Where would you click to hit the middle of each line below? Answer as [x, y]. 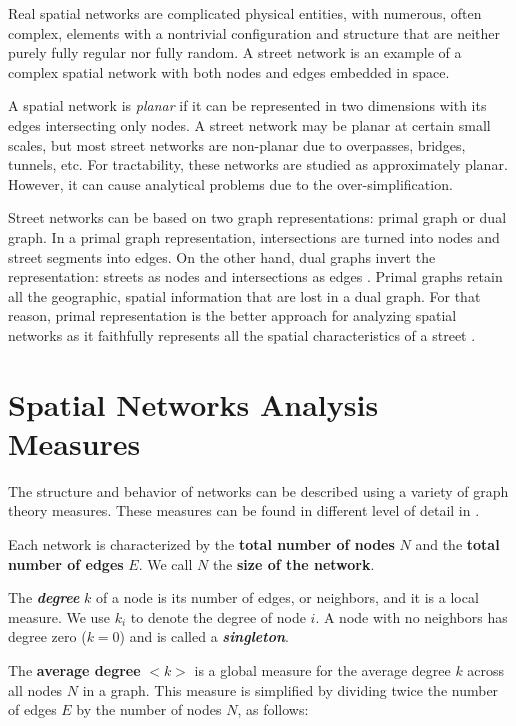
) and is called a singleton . [204, 636]
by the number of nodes [149, 709]
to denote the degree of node [218, 616]
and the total [457, 544]
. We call [165, 563]
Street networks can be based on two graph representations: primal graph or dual [257, 217]
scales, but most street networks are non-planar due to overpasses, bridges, [237, 144]
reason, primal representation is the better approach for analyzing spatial [232, 315]
